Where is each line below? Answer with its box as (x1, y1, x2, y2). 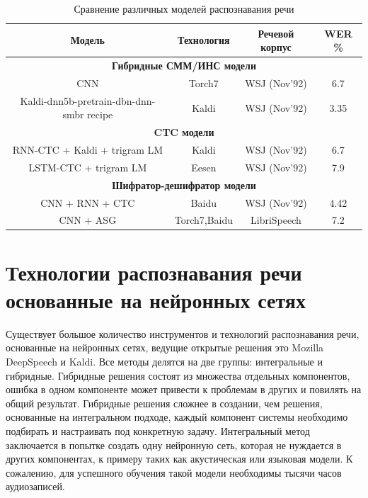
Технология (178, 33, 230, 47)
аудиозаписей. (6, 479, 65, 494)
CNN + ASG (59, 213, 117, 227)
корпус (260, 40, 292, 55)
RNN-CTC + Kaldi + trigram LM (12, 142, 163, 157)
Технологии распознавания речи (6, 257, 302, 286)
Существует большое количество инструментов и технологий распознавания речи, (6, 326, 360, 341)
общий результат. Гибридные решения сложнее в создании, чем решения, (6, 395, 323, 410)
